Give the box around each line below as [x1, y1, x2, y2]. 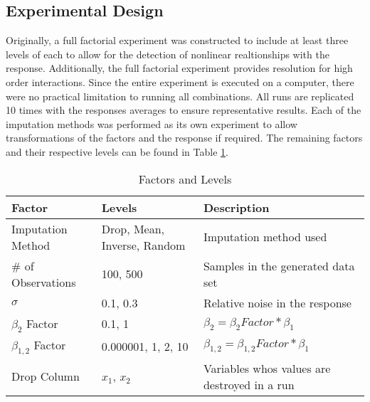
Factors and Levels [138, 170, 232, 187]
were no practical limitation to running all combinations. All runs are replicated [6, 88, 354, 103]
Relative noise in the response [203, 294, 351, 311]
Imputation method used [203, 228, 327, 245]
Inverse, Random [101, 236, 186, 253]
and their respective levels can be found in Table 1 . [6, 144, 228, 159]
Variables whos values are [203, 359, 331, 376]
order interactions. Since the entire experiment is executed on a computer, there [6, 74, 354, 89]
